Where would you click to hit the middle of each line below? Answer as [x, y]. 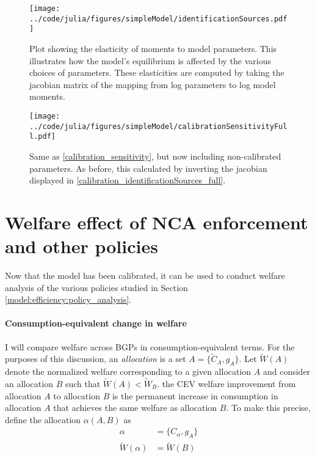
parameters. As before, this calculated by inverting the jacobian [148, 168]
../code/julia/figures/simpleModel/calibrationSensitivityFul [158, 126]
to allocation [77, 395]
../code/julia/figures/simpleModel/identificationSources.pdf [158, 19]
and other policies [81, 246]
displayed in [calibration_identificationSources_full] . [128, 180]
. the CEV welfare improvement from [226, 383]
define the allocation [43, 419]
